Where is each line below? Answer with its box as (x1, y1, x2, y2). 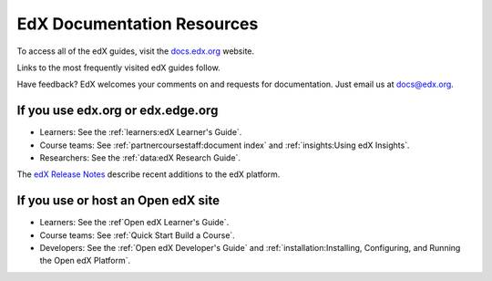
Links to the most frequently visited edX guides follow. (16, 62, 220, 73)
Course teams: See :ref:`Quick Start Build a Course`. (39, 229, 236, 241)
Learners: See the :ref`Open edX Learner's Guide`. (39, 217, 230, 228)
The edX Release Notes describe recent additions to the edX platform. (16, 169, 281, 180)
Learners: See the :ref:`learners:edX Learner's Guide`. (39, 127, 242, 138)
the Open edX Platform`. (39, 255, 131, 266)
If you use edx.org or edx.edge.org (16, 103, 219, 119)
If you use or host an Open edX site (16, 193, 220, 209)
